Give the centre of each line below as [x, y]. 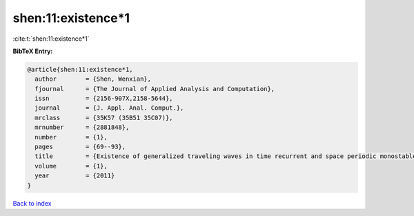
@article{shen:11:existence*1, [80, 69]
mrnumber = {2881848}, [82, 127]
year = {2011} [75, 176]
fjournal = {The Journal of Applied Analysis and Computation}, [155, 89]
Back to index [32, 203]
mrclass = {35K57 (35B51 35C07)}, [104, 118]
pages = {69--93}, [80, 147]
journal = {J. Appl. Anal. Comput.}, [109, 108]
